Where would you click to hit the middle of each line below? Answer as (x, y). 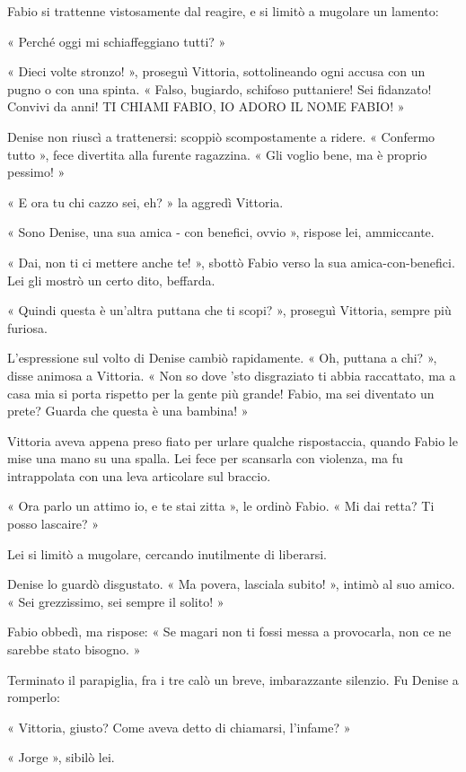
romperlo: (34, 697)
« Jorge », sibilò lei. (61, 757)
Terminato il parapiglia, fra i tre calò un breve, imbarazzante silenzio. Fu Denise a (233, 679)
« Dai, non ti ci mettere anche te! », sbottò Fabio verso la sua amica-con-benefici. (231, 262)
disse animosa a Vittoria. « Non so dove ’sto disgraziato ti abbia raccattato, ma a (232, 375)
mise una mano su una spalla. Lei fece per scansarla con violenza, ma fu (205, 458)
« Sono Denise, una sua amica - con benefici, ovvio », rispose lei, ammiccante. (221, 232)
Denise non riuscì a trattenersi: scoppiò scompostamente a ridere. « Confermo (221, 136)
